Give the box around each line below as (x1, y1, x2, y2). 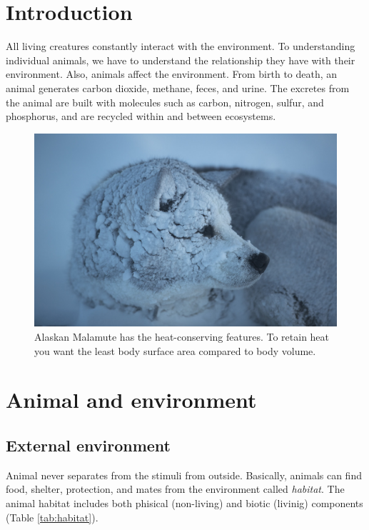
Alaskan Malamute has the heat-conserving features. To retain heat (34, 329, 330, 344)
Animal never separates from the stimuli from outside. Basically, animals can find (6, 467, 362, 482)
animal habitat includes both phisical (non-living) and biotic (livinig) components (6, 496, 363, 511)
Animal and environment (6, 385, 257, 414)
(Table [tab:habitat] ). (6, 509, 98, 524)
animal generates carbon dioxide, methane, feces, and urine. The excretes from (6, 80, 350, 95)
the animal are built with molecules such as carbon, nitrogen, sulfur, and (6, 94, 324, 109)
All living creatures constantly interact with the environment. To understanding (6, 39, 355, 54)
